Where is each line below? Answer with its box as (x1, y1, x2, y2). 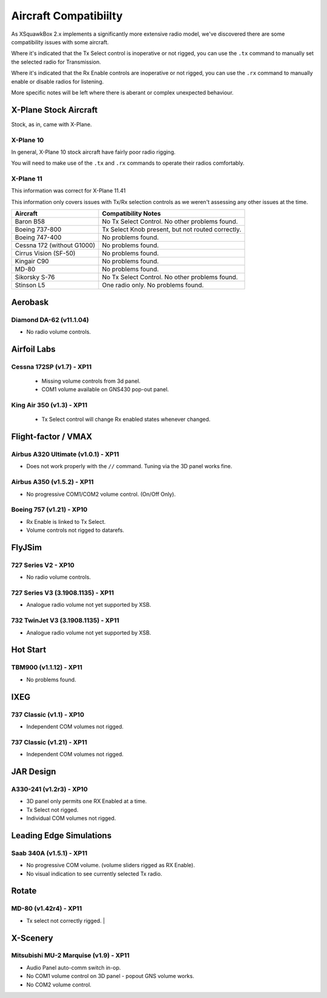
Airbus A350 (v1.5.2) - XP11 (11, 478, 94, 486)
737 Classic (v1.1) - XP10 (11, 710, 85, 719)
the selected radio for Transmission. (11, 58, 101, 65)
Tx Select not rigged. (26, 806, 79, 813)
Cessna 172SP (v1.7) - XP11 (11, 362, 92, 371)
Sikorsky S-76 (15, 273, 55, 282)
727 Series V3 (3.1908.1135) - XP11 (11, 589, 114, 597)
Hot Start (11, 645, 47, 655)
